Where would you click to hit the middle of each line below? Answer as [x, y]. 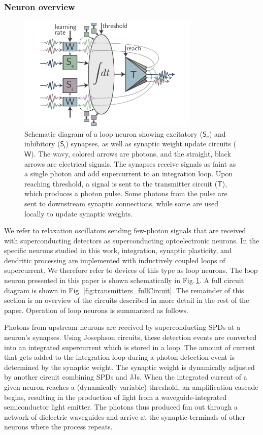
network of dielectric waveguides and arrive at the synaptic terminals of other [125, 416]
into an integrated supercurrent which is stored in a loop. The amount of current [130, 347]
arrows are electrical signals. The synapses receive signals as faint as [130, 163]
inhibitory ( [42, 144]
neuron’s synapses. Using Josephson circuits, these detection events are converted [130, 337]
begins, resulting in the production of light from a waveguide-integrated [116, 397]
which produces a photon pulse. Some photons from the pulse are [126, 193]
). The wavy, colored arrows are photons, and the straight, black [131, 153]
